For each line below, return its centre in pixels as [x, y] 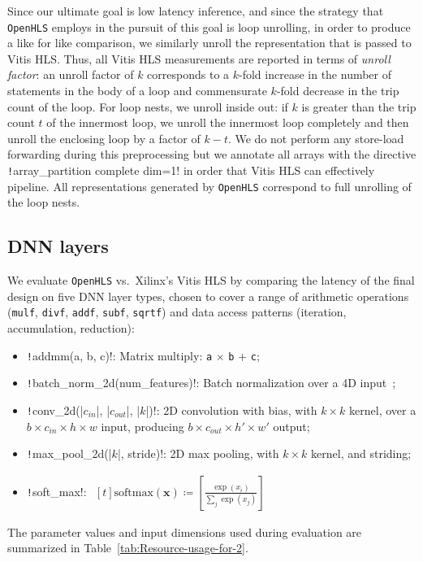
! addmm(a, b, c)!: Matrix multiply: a [119, 355]
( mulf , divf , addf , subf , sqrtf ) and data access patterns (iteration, [177, 312]
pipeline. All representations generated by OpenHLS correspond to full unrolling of [209, 186]
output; [291, 426]
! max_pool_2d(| [69, 453]
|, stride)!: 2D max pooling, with [198, 453]
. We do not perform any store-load [316, 138]
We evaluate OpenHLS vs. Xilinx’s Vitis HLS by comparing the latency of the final [211, 280]
